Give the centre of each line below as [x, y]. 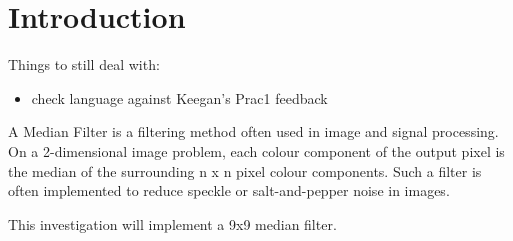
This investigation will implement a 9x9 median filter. [172, 223]
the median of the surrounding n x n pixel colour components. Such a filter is [245, 170]
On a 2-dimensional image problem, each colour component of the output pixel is [256, 150]
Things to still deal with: [84, 64]
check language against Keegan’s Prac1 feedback [179, 97]
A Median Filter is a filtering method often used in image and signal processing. [253, 131]
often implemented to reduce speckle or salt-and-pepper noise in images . [229, 190]
